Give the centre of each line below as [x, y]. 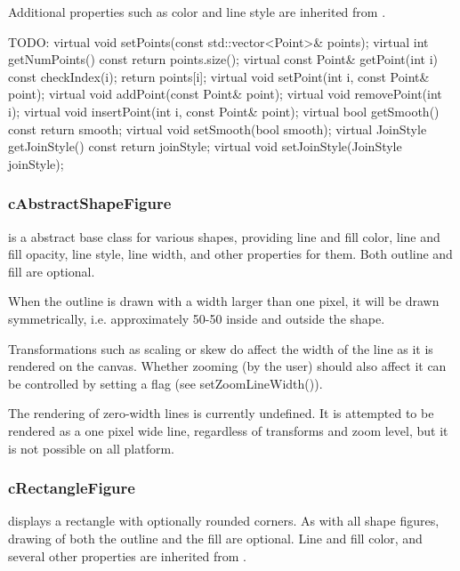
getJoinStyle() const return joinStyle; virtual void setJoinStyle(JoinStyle [205, 146]
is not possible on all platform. [91, 448]
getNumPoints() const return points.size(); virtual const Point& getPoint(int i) [223, 59]
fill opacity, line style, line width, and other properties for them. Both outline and [230, 254]
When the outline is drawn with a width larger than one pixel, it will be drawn [224, 301]
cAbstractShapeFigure [90, 203]
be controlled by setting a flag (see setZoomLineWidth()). [165, 383]
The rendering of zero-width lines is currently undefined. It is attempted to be [221, 413]
